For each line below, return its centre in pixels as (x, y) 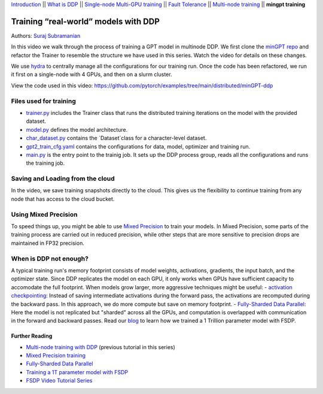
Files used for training (43, 101)
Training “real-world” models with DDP (85, 21)
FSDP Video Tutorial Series (59, 381)
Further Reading (32, 336)
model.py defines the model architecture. (77, 129)
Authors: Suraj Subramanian (46, 35)
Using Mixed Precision (44, 214)
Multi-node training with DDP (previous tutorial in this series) (101, 347)
